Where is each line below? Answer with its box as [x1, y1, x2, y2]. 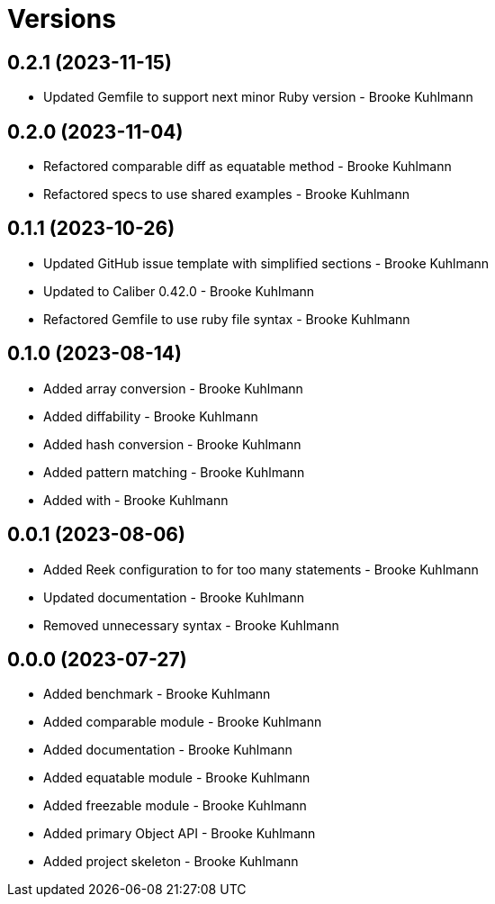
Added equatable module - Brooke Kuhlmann [43, 770, 310, 786]
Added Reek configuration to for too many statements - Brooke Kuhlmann [43, 561, 479, 577]
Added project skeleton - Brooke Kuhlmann [43, 854, 299, 870]
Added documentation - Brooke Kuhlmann [43, 742, 292, 758]
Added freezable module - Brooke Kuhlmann [43, 798, 307, 814]
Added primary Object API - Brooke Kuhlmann [43, 826, 316, 842]
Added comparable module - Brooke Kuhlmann [43, 714, 322, 730]
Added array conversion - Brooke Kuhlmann [43, 380, 303, 396]
